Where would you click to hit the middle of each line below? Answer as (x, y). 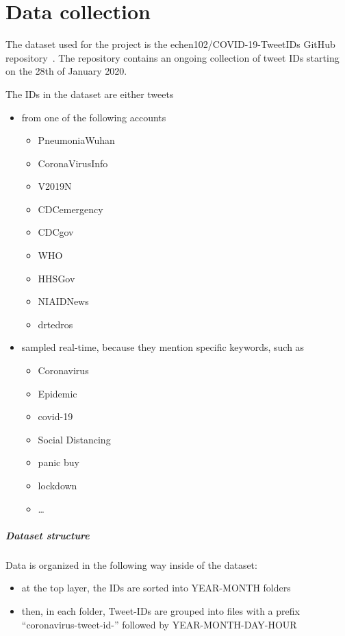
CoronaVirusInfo (73, 163)
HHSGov (56, 278)
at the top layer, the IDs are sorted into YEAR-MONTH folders (156, 588)
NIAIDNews (63, 301)
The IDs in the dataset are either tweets (90, 94)
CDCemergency (71, 209)
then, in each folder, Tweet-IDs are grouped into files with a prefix (161, 610)
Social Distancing (74, 439)
